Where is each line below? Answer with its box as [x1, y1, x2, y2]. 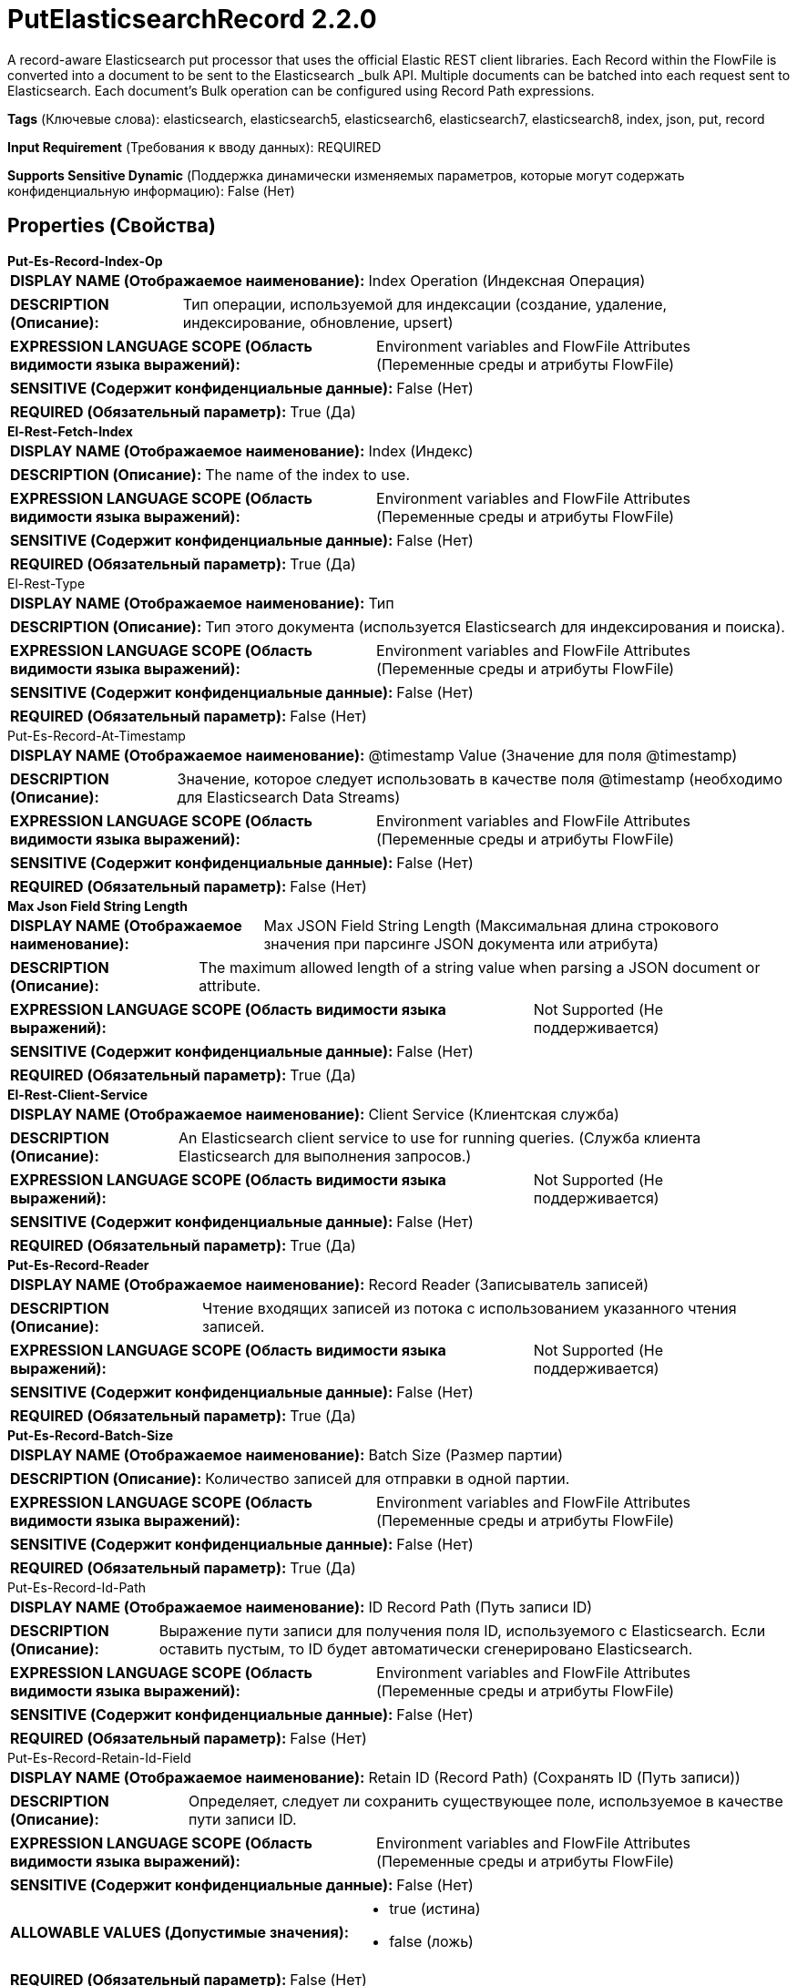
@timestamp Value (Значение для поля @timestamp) [368, 745, 738, 764]
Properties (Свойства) [7, 214, 216, 238]
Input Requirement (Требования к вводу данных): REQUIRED [7, 138, 382, 155]
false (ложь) [389, 1931, 474, 1950]
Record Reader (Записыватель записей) [368, 1275, 649, 1294]
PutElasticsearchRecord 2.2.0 [7, 4, 377, 35]
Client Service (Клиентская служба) [368, 1104, 619, 1123]
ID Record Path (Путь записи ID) [368, 1597, 593, 1616]
